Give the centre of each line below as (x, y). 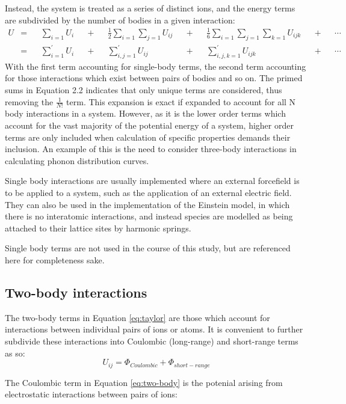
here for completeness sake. (55, 260)
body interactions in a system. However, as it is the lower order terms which (145, 113)
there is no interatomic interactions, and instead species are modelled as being (149, 216)
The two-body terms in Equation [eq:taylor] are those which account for (137, 317)
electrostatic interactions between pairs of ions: (91, 394)
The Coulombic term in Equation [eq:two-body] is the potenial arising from (144, 382)
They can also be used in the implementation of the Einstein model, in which (147, 204)
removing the (29, 101)
